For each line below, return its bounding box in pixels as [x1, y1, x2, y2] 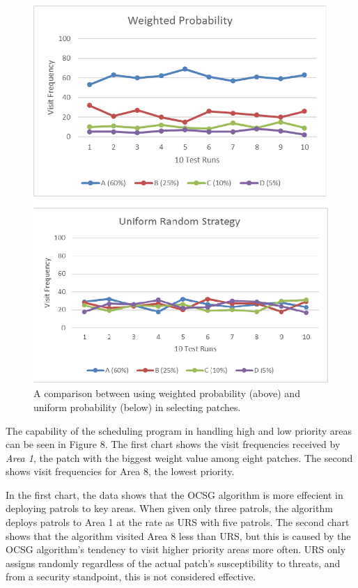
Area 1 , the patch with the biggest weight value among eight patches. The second [6, 450, 353, 465]
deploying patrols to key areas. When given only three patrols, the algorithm [6, 501, 333, 516]
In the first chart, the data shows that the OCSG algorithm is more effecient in [6, 487, 343, 502]
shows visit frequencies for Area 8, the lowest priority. [6, 464, 235, 479]
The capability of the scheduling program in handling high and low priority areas [6, 423, 352, 438]
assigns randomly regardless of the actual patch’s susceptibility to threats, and [6, 555, 341, 570]
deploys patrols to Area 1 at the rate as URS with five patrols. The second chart [6, 515, 350, 529]
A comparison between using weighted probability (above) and [33, 386, 300, 401]
